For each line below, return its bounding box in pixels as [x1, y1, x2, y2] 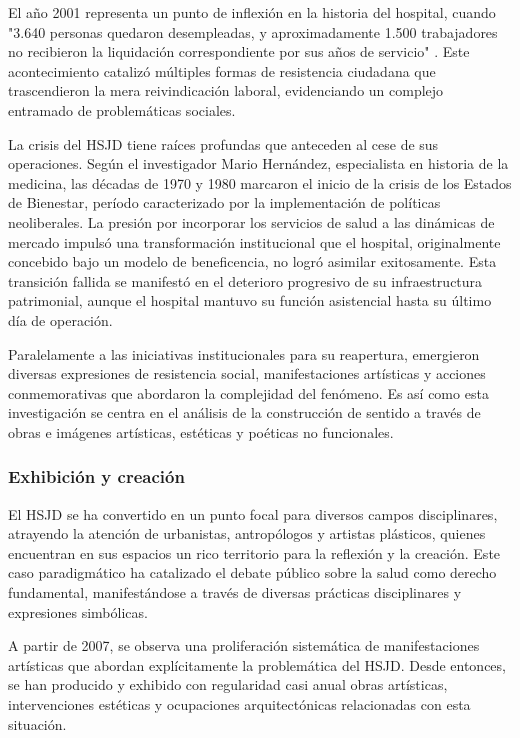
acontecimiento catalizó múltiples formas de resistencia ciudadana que [8, 60, 436, 81]
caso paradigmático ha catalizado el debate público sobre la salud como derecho [8, 562, 497, 583]
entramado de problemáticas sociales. [8, 99, 236, 120]
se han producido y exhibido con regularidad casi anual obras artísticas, [8, 674, 448, 695]
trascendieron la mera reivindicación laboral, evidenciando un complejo [8, 80, 444, 101]
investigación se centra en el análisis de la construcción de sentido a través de [8, 402, 481, 423]
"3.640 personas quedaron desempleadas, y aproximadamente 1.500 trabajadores [8, 21, 498, 42]
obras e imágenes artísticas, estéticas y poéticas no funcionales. [8, 421, 394, 442]
